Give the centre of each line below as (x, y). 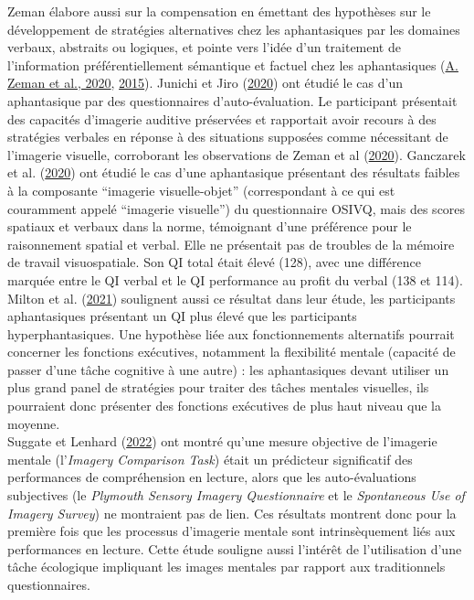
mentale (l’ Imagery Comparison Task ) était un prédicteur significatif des (210, 459)
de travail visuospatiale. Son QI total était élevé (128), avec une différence (214, 262)
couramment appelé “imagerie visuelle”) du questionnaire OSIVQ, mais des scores (237, 208)
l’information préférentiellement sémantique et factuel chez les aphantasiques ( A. (233, 64)
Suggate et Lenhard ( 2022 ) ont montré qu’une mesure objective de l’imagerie (222, 441)
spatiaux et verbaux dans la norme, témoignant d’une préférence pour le (210, 226)
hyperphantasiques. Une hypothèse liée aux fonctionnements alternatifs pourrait (231, 333)
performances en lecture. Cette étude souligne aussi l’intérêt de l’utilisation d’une (235, 548)
